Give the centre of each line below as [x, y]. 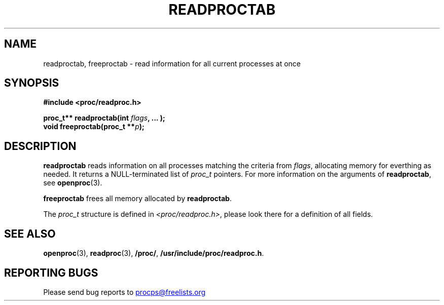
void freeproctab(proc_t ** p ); [94, 127]
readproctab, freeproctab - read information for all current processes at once [172, 63]
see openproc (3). [73, 183]
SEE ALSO [30, 234]
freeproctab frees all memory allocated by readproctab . [138, 199]
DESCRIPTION [40, 146]
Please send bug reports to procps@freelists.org [124, 292]
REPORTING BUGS [51, 273]
